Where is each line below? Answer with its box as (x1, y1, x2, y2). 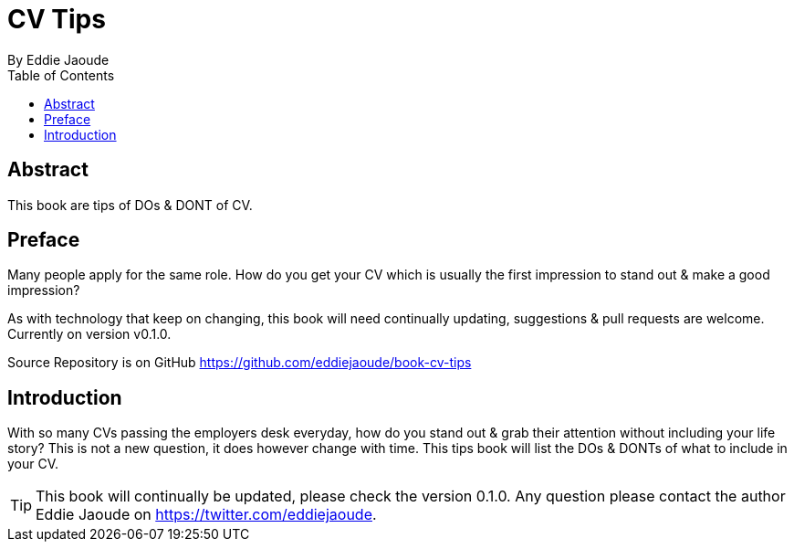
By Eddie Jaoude (7, 51, 110, 68)
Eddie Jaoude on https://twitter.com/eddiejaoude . (36, 505, 377, 524)
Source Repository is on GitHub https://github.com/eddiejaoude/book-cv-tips (7, 354, 472, 371)
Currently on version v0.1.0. (7, 326, 172, 343)
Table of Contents (7, 67, 115, 83)
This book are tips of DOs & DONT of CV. (7, 196, 253, 213)
